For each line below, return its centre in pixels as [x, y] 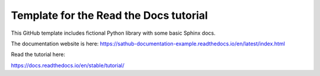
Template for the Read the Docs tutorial [109, 15]
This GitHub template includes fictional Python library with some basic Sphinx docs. [113, 33]
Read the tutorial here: [38, 54]
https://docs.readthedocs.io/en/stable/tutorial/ [68, 65]
